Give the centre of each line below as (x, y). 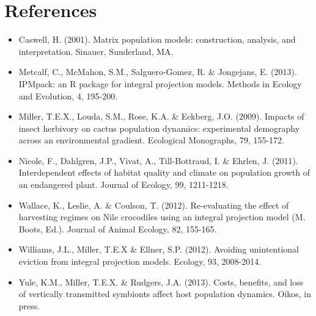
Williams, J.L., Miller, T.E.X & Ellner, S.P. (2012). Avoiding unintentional (159, 249)
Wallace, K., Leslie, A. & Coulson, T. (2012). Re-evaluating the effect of (154, 205)
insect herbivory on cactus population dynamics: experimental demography (159, 128)
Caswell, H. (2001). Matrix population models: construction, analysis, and (157, 39)
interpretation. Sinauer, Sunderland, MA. (96, 51)
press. (29, 305)
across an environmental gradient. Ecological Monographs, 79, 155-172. (152, 140)
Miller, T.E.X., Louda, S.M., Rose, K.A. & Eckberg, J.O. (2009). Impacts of (161, 116)
